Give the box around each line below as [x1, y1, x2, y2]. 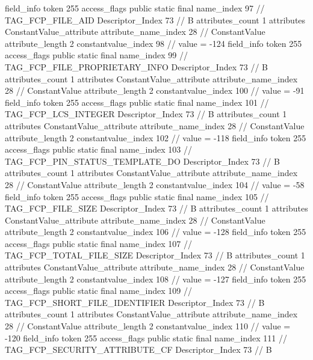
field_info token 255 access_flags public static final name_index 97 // [5, 2, 265, 14]
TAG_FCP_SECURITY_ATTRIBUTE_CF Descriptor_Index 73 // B [5, 343, 272, 356]
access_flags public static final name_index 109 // [5, 284, 193, 297]
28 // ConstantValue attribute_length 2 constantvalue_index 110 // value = [5, 320, 291, 332]
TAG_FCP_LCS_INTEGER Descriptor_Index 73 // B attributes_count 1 [5, 108, 287, 120]
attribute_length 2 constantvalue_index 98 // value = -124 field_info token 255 [5, 37, 302, 49]
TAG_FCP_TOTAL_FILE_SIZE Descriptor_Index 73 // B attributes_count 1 [5, 249, 305, 261]
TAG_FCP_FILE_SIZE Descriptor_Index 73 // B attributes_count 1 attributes [5, 202, 308, 215]
